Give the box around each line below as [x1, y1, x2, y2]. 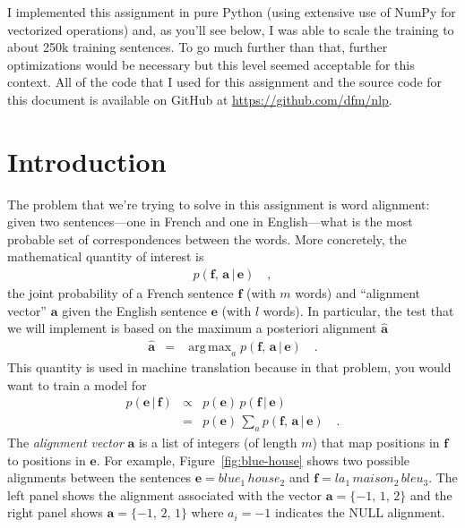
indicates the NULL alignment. [274, 503, 445, 522]
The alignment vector [7, 432, 124, 451]
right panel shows [7, 503, 103, 522]
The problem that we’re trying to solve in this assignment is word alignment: [7, 194, 430, 213]
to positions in [7, 450, 86, 469]
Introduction [7, 142, 167, 179]
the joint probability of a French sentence [7, 284, 234, 302]
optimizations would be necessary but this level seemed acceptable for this [7, 55, 415, 73]
